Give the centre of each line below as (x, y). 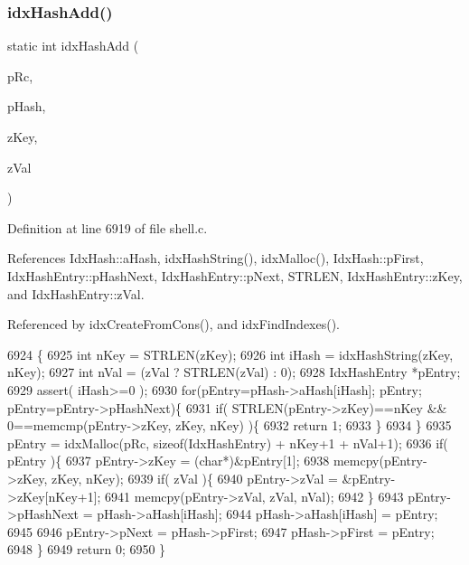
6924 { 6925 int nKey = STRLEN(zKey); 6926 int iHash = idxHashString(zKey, (230, 354)
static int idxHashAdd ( (73, 46)
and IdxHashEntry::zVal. (76, 293)
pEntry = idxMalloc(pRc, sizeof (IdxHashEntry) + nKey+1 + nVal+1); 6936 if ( (228, 443)
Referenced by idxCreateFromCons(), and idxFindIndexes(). (174, 324)
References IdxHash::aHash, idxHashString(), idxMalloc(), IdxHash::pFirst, (216, 258)
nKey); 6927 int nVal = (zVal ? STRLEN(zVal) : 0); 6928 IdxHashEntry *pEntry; (234, 372)
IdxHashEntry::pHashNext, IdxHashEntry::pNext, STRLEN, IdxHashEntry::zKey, (235, 275)
